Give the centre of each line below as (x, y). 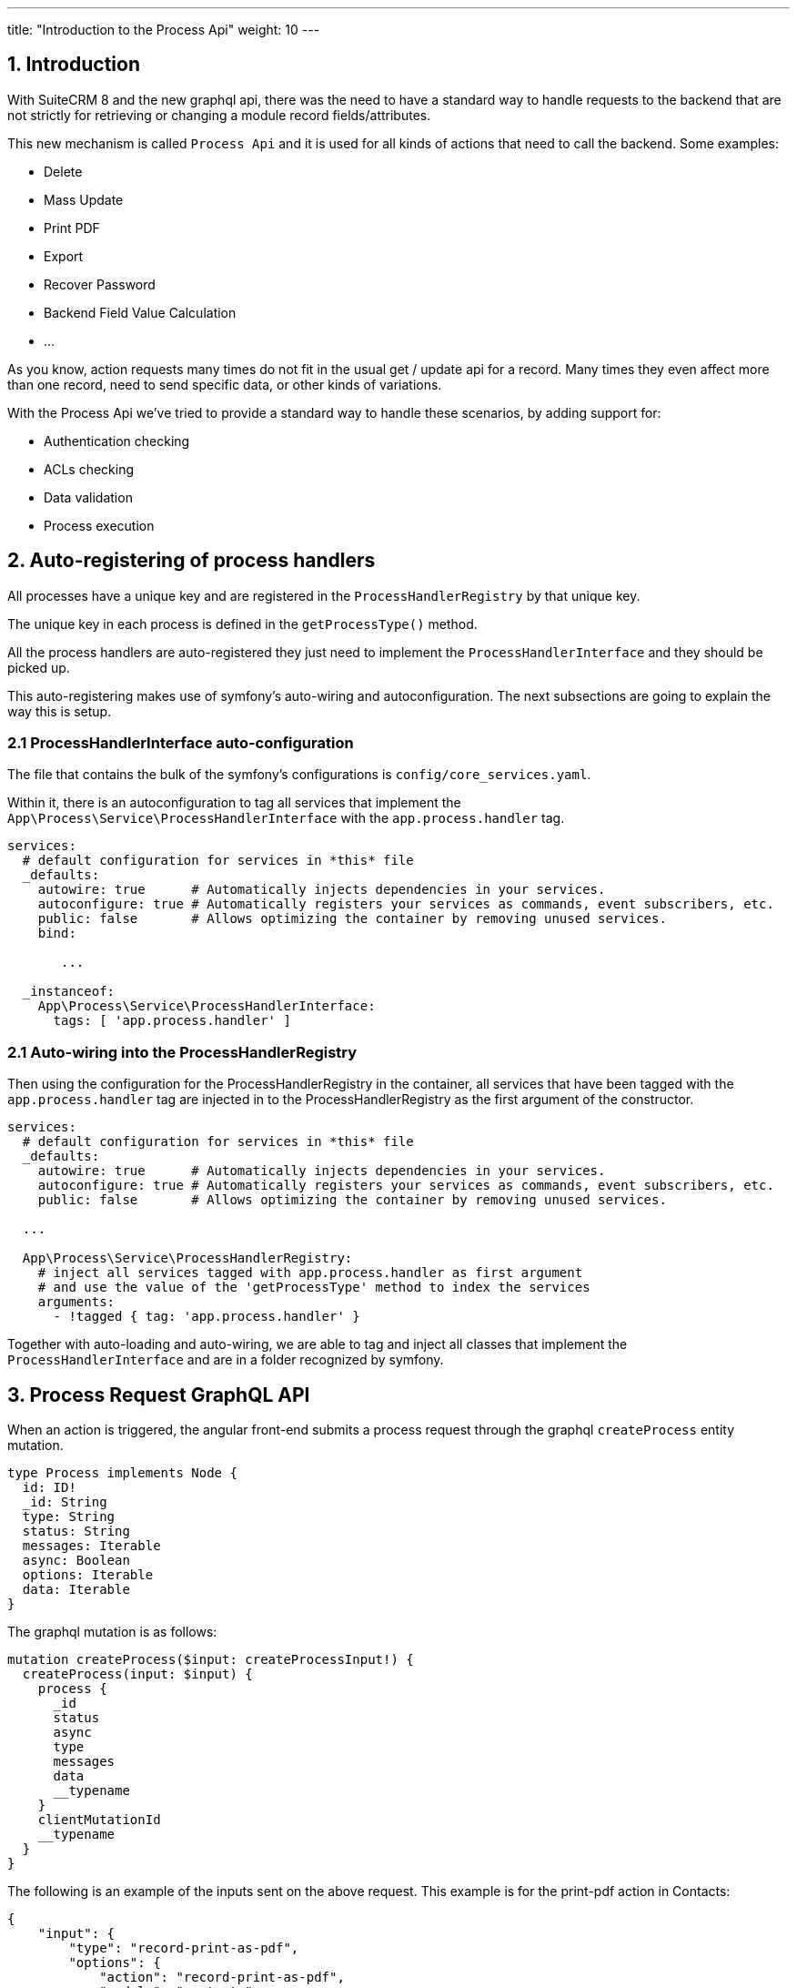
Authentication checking (117, 441)
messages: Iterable (91, 1546)
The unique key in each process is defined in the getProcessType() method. (242, 624)
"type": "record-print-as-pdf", (184, 1948)
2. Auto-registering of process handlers (192, 561)
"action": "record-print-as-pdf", (222, 1978)
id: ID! (49, 1488)
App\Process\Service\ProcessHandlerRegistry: (187, 1258)
